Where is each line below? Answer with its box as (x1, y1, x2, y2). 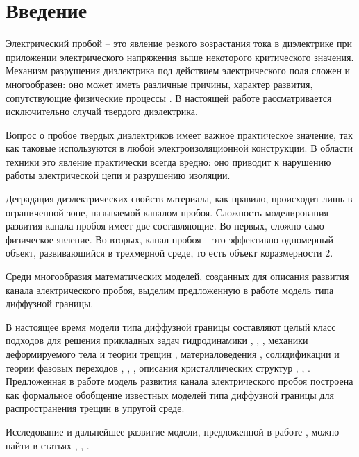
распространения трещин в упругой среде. (6, 401, 185, 415)
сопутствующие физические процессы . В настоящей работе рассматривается (6, 90, 332, 105)
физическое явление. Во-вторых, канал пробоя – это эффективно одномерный (6, 232, 334, 246)
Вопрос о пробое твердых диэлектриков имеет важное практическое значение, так (6, 127, 353, 141)
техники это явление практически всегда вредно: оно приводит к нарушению (6, 154, 331, 169)
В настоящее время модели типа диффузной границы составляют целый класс (6, 319, 336, 334)
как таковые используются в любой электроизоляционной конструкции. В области (6, 141, 353, 155)
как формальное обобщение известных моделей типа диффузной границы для (6, 387, 334, 402)
